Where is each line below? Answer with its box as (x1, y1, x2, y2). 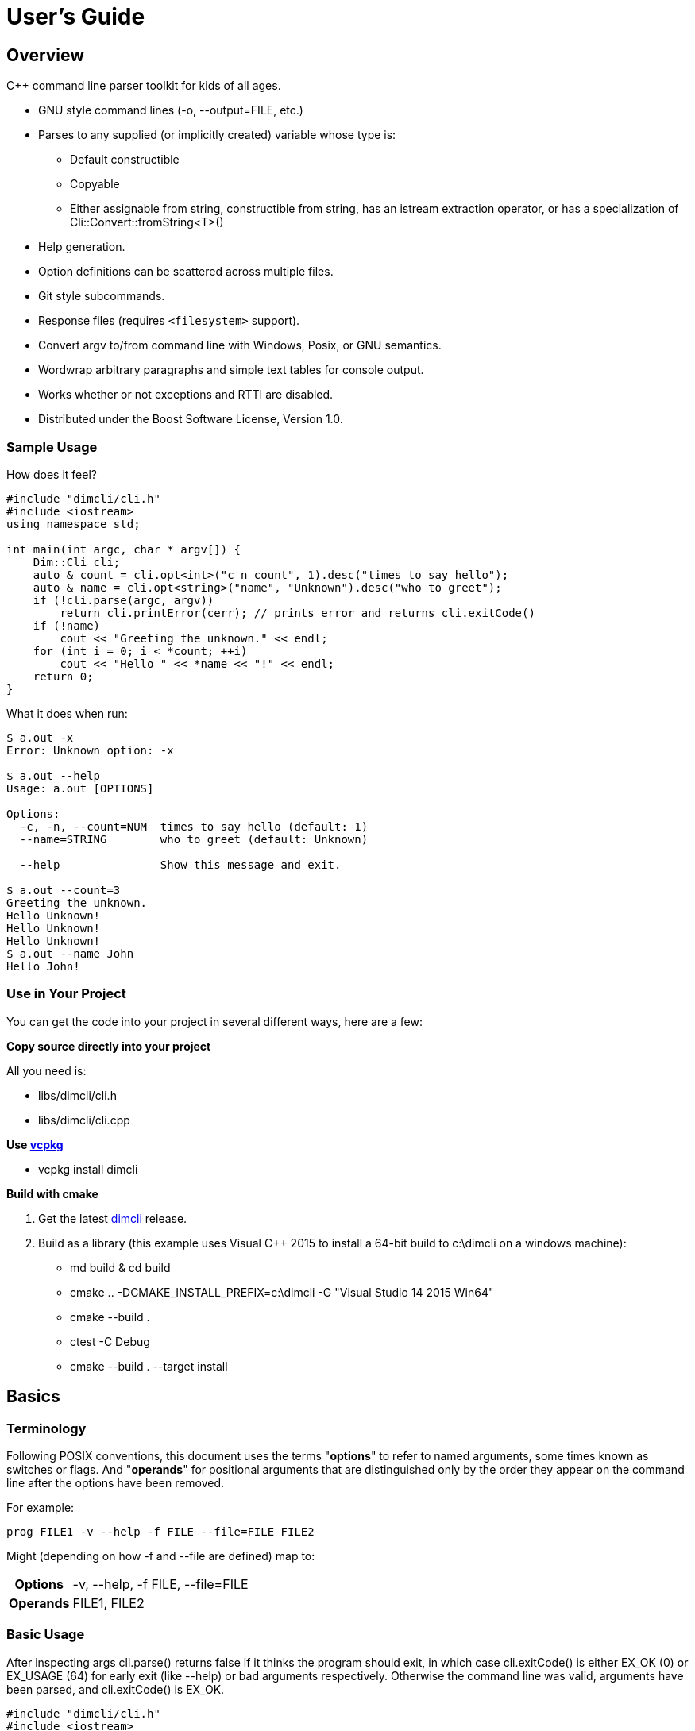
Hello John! (6, 959, 80, 973)
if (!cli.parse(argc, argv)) (33, 593, 214, 607)
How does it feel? (6, 467, 97, 481)
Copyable (70, 177, 120, 191)
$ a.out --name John (6, 946, 134, 960)
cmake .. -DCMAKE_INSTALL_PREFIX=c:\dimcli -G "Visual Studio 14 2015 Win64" (70, 1285, 494, 1299)
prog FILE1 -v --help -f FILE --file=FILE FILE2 (6, 1525, 315, 1538)
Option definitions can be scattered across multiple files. (38, 264, 334, 279)
